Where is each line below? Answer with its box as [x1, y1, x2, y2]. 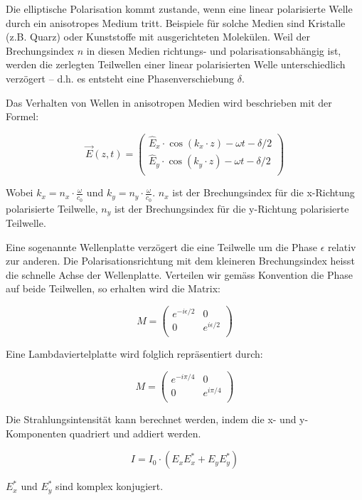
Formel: [6, 109, 39, 124]
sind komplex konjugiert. [55, 479, 164, 494]
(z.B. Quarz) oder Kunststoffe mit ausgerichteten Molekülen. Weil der [6, 29, 310, 44]
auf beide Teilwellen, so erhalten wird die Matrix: [6, 281, 220, 296]
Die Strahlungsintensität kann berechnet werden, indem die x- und [6, 412, 297, 427]
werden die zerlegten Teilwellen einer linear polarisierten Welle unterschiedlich [6, 57, 346, 72]
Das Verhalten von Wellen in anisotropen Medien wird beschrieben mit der [6, 95, 332, 110]
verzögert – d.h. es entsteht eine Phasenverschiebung [6, 70, 235, 85]
